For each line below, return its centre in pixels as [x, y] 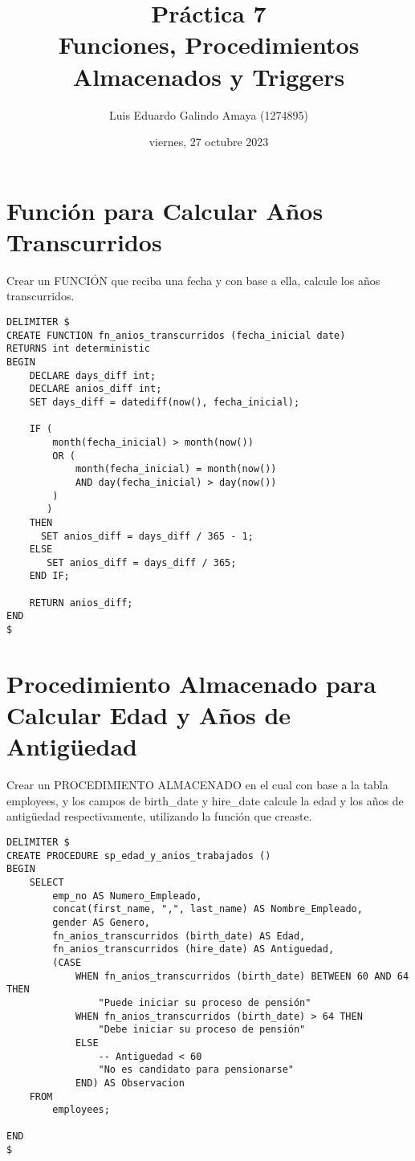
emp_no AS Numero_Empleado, [127, 896]
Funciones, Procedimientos [209, 45]
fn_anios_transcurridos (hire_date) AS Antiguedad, [193, 949]
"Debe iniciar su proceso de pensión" [202, 1030]
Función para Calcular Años [165, 210]
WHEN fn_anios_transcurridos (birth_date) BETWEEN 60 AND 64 [242, 976]
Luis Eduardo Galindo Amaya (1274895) [209, 114]
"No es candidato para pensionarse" [196, 1070]
